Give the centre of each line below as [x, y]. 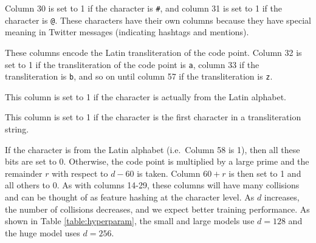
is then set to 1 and [265, 173]
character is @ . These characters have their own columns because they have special [158, 20]
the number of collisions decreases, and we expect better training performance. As [157, 209]
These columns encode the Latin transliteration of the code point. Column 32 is [153, 52]
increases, [282, 197]
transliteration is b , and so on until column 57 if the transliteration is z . [139, 76]
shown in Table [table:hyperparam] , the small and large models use [130, 221]
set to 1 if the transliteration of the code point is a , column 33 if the [132, 64]
